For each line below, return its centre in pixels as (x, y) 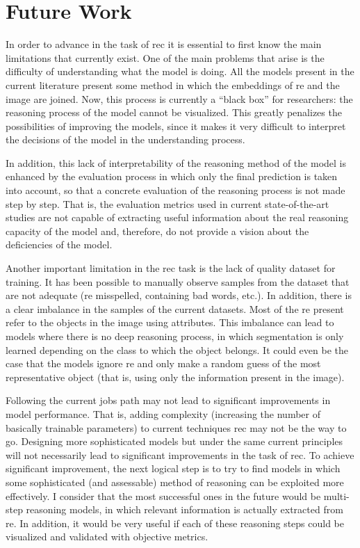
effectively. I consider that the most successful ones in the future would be (163, 495)
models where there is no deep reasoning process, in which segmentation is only (175, 336)
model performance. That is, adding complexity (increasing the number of (163, 413)
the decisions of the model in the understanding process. (125, 139)
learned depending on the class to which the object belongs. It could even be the (177, 349)
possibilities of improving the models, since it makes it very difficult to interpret (176, 126)
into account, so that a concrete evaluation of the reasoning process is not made (175, 190)
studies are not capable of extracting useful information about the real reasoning (177, 217)
